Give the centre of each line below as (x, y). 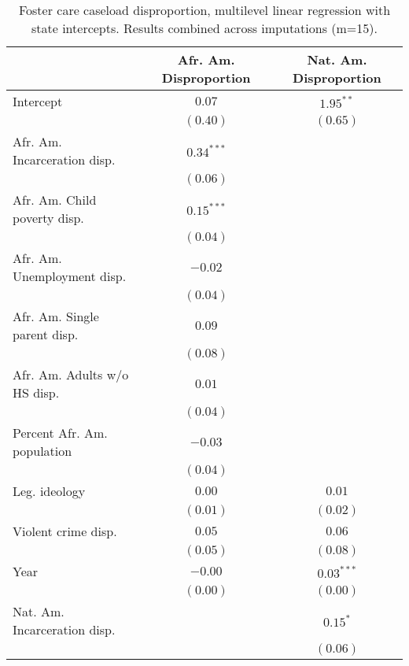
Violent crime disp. (65, 531)
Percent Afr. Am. (60, 433)
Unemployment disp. (70, 276)
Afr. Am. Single (56, 316)
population (42, 451)
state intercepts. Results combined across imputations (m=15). (204, 28)
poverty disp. (48, 218)
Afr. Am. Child (55, 200)
